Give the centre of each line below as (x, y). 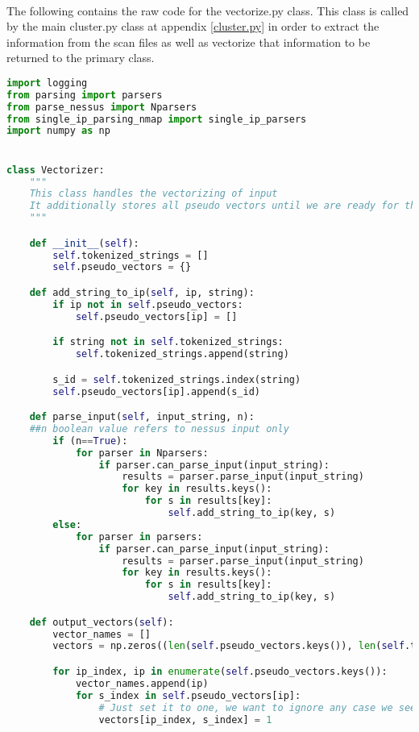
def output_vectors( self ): (102, 622)
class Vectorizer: (56, 170)
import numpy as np (58, 131)
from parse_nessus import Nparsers (102, 107)
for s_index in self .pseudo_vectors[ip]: (188, 695)
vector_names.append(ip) (142, 683)
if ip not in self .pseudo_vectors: (148, 304)
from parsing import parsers (85, 95)
